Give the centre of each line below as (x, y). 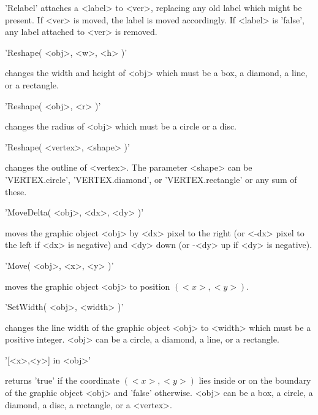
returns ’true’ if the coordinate (62, 380)
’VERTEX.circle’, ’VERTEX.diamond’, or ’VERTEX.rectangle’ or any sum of (151, 179)
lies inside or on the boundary (255, 380)
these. (16, 191)
